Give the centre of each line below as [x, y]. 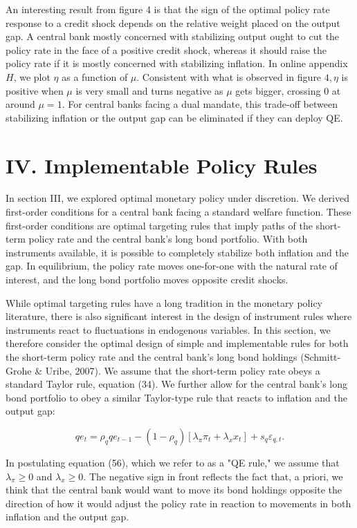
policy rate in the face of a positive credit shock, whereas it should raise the [166, 49]
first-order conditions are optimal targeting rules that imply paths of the [159, 225]
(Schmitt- [321, 357]
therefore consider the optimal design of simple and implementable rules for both [177, 343]
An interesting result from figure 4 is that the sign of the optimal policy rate [168, 9]
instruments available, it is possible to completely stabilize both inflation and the [177, 252]
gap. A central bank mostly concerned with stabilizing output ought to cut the [173, 36]
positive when [35, 90]
